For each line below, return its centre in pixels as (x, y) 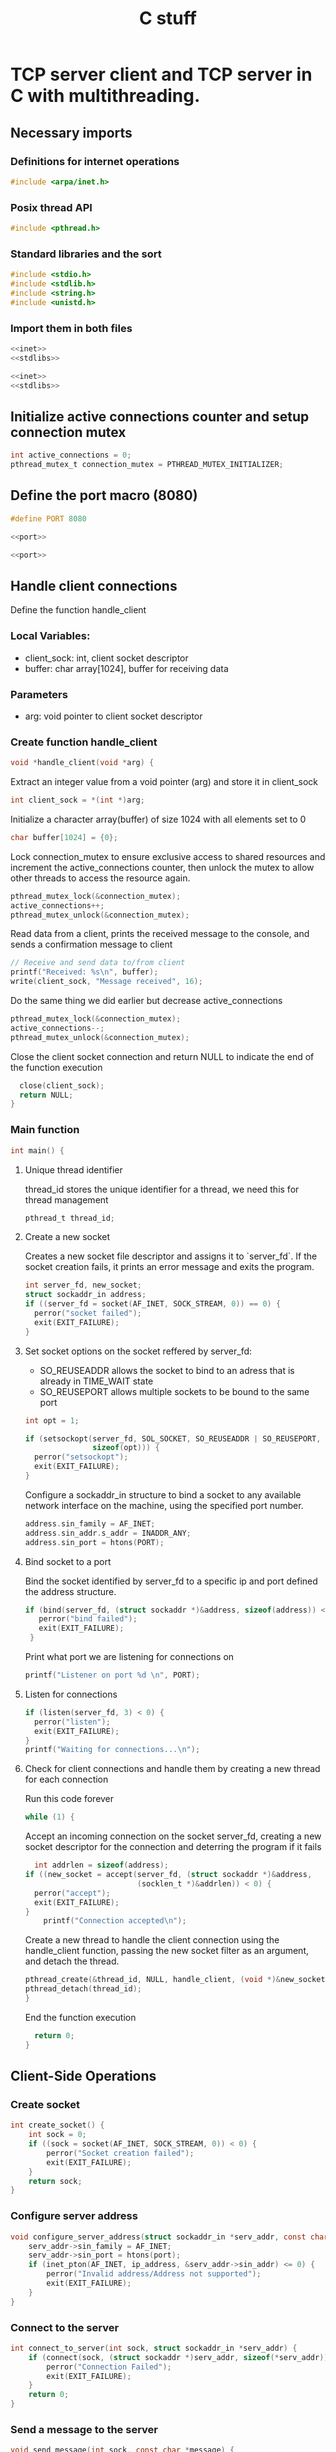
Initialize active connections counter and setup (160, 416)
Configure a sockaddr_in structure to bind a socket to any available (163, 1494)
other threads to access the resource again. (100, 878)
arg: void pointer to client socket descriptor (113, 716)
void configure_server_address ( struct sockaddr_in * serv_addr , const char (169, 2237)
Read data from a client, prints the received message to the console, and (160, 934)
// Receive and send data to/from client (98, 963)
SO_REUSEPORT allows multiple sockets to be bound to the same (174, 1391)
